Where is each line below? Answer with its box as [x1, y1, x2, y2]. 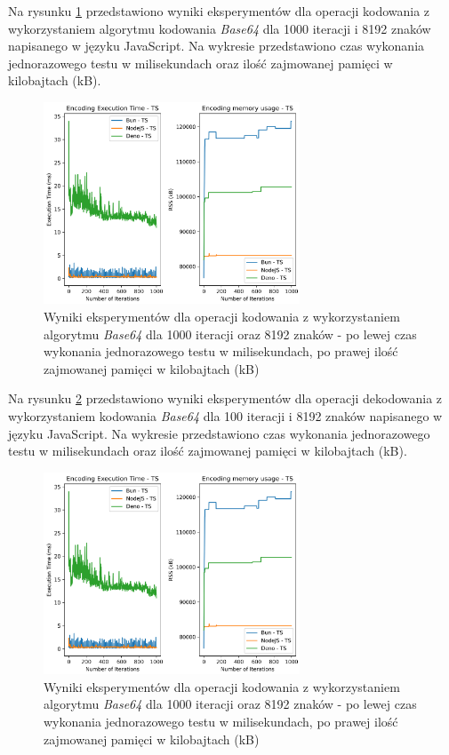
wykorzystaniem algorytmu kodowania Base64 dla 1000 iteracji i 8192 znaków [8, 19, 431, 37]
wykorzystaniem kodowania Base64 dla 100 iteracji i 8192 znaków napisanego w [8, 407, 443, 425]
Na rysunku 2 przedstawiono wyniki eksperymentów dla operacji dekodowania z [8, 389, 443, 408]
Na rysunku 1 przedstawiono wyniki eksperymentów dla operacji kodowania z [8, 2, 430, 20]
